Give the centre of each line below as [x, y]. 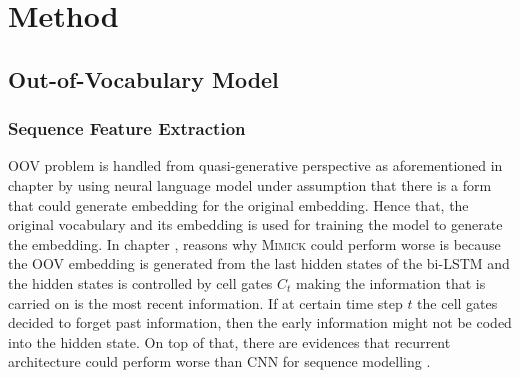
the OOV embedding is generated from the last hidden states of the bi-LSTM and [259, 263]
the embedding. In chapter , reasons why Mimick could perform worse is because [254, 243]
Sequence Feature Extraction [127, 128]
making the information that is [391, 282]
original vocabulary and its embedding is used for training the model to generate [255, 224]
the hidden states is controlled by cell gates [140, 282]
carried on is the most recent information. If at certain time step [205, 302]
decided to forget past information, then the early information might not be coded [260, 322]
